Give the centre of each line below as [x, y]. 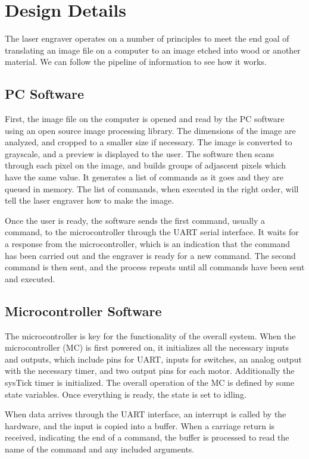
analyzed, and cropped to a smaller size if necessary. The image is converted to [149, 142]
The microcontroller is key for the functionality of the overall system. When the [150, 335]
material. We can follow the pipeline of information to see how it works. [136, 62]
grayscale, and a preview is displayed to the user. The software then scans [140, 153]
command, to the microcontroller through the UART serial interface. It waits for [152, 232]
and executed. [30, 278]
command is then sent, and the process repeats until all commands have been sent [155, 267]
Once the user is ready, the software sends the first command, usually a [135, 220]
